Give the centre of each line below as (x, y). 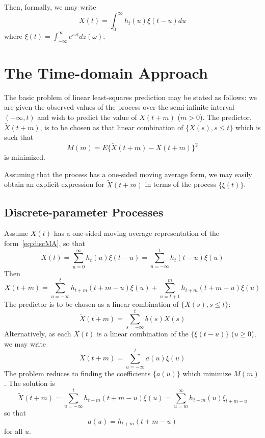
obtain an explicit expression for (54, 184)
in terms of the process (181, 184)
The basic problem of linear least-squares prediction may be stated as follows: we (131, 97)
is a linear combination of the (143, 334)
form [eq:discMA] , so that (45, 243)
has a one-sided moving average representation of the (136, 233)
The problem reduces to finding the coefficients (77, 373)
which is (248, 127)
